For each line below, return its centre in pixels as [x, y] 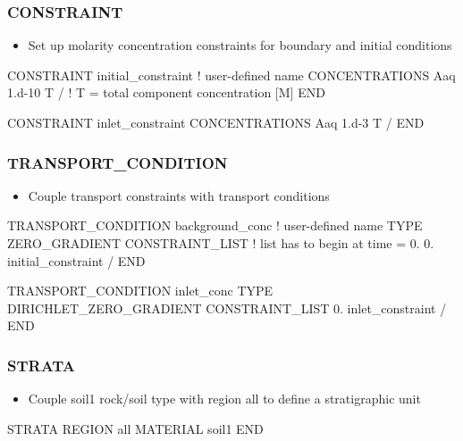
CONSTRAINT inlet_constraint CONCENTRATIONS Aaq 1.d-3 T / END [216, 122]
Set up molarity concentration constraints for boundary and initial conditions [240, 45]
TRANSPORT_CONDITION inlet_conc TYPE [140, 291]
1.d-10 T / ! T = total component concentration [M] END [166, 92]
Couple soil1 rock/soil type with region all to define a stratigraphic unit [224, 399]
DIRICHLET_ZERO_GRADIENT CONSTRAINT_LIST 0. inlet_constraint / [227, 308]
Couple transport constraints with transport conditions [179, 195]
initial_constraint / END [76, 260]
